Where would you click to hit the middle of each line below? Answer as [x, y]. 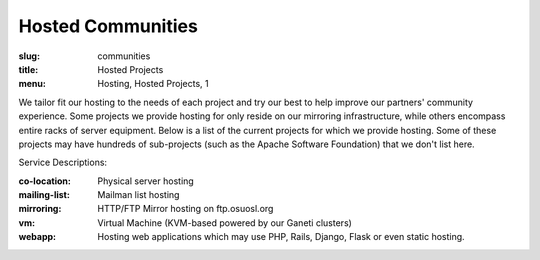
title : [28, 69]
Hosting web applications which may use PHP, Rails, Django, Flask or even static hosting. [281, 237]
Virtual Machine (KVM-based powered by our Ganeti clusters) [224, 222]
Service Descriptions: [63, 162]
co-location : [45, 181]
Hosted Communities [108, 26]
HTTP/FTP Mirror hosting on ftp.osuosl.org [185, 209]
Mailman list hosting [138, 195]
